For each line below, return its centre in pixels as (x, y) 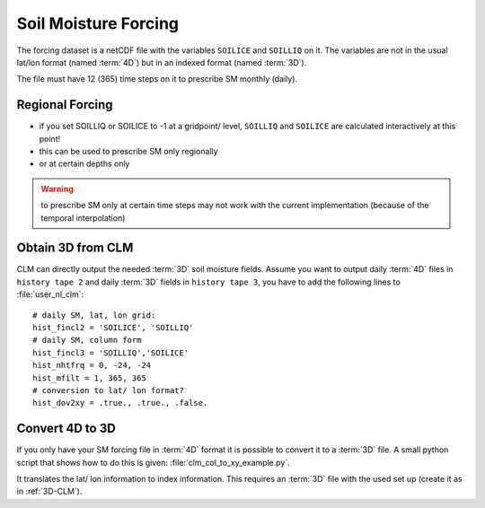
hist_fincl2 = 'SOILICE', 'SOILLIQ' (113, 328)
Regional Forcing (65, 105)
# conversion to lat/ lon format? (108, 390)
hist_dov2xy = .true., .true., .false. (120, 403)
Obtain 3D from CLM (75, 248)
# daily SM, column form (87, 340)
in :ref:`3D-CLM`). (49, 491)
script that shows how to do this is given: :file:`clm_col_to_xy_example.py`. (154, 462)
